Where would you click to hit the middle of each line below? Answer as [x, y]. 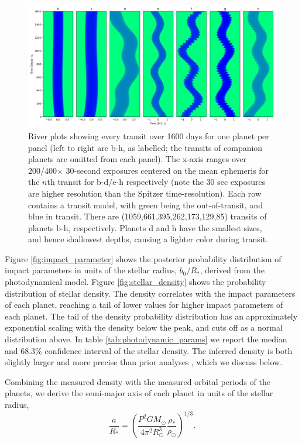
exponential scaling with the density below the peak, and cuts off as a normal [144, 327]
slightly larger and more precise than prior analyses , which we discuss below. [144, 362]
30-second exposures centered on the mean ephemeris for [167, 170]
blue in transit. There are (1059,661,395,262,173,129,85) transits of [147, 216]
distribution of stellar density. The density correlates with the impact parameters [150, 293]
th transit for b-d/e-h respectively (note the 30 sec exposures [156, 182]
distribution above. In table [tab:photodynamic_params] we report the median [146, 339]
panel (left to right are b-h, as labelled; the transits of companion [145, 147]
